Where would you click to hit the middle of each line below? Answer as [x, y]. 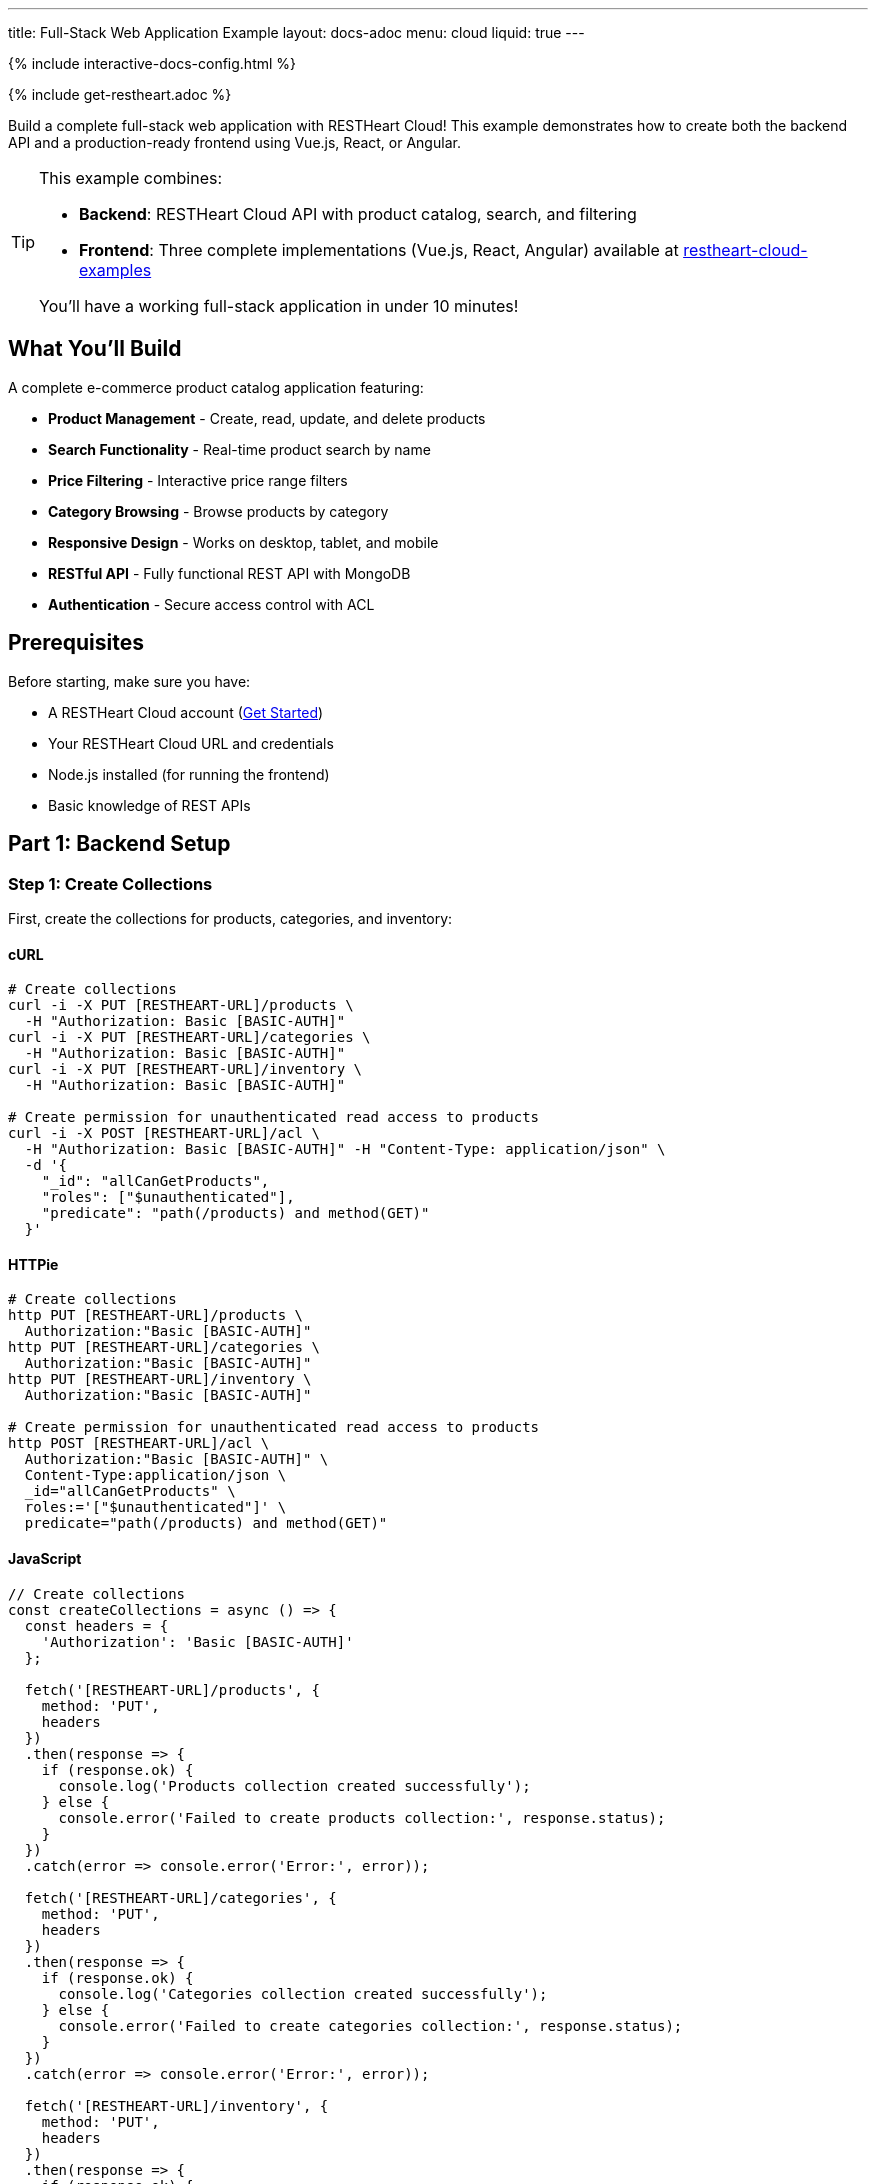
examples [115, 270]
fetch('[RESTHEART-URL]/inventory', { [176, 2105]
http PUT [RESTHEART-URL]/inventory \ [160, 1379]
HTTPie [33, 1264]
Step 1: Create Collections [110, 883]
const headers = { [96, 1625]
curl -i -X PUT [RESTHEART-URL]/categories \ [189, 1037]
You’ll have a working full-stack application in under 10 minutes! [279, 306]
